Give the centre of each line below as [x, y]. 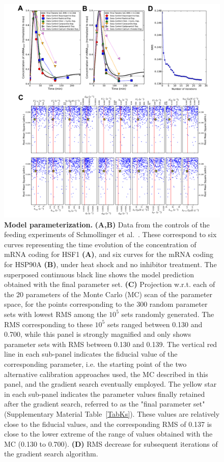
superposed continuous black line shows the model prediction [99, 274]
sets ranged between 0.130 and [155, 324]
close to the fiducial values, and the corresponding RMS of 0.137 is [108, 424]
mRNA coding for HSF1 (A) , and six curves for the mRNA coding [109, 254]
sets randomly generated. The [168, 314]
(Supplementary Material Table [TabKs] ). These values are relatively [112, 413]
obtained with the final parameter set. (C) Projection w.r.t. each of [110, 284]
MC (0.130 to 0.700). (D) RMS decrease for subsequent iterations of [111, 443]
